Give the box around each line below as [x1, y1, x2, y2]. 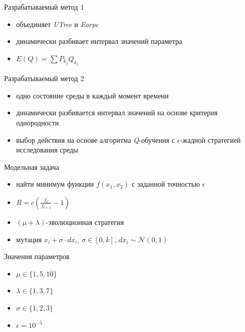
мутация [16, 234, 42, 244]
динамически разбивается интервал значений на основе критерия [16, 107, 218, 118]
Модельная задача [4, 161, 59, 172]
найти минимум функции [16, 178, 94, 189]
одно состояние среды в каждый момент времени [16, 90, 169, 100]
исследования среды [16, 144, 78, 155]
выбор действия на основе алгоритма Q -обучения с [16, 134, 175, 145]
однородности [16, 117, 59, 127]
